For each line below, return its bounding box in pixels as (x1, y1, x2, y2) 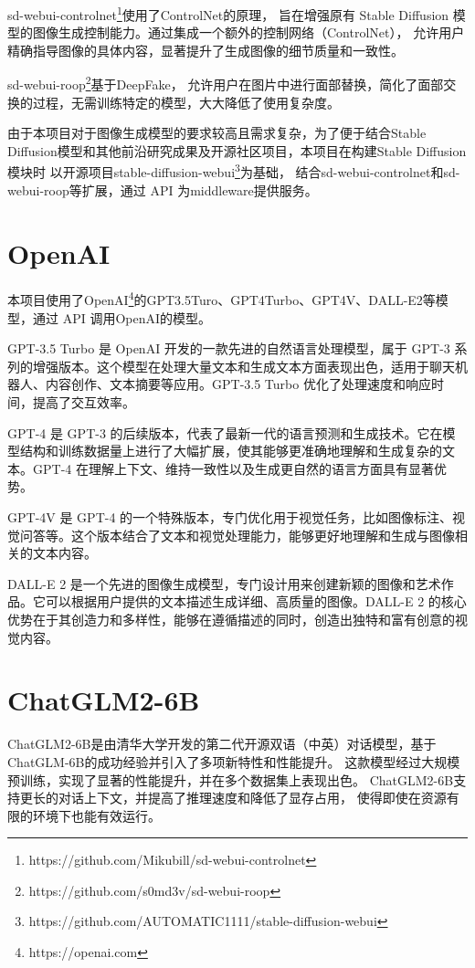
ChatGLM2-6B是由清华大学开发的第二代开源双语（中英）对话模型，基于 (7, 734, 437, 753)
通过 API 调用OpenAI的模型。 (32, 308, 212, 327)
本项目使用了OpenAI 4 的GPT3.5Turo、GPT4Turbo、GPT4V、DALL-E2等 (7, 288, 436, 310)
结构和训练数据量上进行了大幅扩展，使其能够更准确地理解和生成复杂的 (19, 441, 442, 460)
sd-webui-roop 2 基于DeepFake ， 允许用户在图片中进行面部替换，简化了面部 (7, 72, 444, 94)
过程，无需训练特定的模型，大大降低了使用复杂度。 (32, 92, 340, 111)
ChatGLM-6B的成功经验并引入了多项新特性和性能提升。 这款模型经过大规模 (7, 752, 460, 771)
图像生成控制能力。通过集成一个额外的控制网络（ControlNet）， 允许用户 (32, 23, 465, 42)
